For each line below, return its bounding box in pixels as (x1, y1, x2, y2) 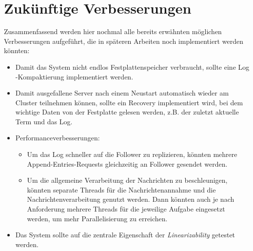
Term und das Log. (15, 116, 73, 126)
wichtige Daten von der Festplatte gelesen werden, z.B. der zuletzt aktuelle (15, 107, 239, 117)
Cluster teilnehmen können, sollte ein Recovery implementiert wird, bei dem (15, 97, 243, 107)
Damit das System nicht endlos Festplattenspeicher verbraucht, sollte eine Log (15, 61, 250, 72)
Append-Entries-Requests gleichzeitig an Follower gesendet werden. (27, 158, 228, 169)
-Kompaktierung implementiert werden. (15, 71, 134, 81)
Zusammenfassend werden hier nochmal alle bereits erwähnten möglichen (4, 26, 222, 37)
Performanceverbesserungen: (15, 133, 100, 143)
